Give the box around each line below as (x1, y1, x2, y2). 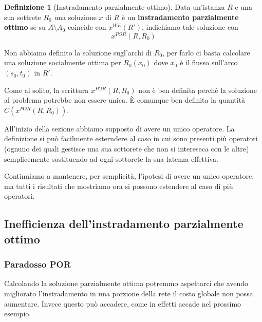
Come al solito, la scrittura (4, 84, 89, 95)
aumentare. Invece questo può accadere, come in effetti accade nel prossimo (4, 298, 241, 309)
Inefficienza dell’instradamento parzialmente (4, 216, 244, 232)
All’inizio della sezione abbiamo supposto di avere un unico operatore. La (4, 123, 235, 134)
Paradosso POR (4, 258, 71, 271)
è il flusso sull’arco (180, 57, 238, 68)
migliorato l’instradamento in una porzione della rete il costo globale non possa (4, 288, 253, 298)
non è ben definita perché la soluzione (138, 84, 257, 95)
